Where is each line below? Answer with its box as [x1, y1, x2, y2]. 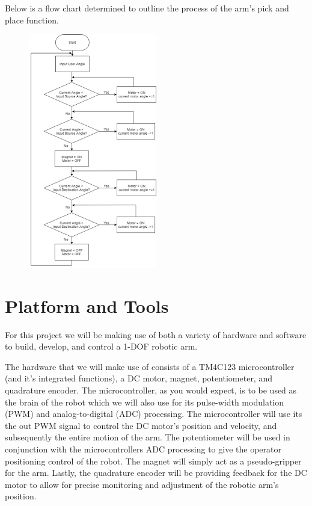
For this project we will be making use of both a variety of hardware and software [5, 328, 307, 341]
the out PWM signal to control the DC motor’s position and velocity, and [5, 419, 277, 431]
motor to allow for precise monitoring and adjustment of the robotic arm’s [5, 478, 279, 490]
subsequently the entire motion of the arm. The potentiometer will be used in [5, 431, 290, 443]
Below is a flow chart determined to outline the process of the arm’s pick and [5, 2, 289, 14]
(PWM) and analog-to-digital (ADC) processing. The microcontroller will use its [5, 407, 302, 420]
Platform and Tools [5, 293, 169, 318]
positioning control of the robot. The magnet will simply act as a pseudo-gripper [5, 454, 302, 467]
